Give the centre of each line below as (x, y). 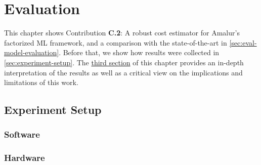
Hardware (25, 158)
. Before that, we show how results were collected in (139, 52)
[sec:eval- (243, 42)
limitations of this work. (41, 82)
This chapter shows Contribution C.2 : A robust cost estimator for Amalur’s (122, 33)
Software (22, 134)
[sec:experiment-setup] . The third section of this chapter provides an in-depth (124, 62)
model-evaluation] (32, 52)
